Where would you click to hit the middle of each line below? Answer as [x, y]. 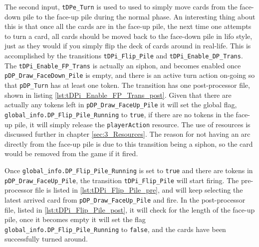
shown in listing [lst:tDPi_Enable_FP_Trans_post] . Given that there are [118, 95]
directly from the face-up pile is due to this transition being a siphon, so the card [129, 143]
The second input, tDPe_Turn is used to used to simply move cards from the [121, 6]
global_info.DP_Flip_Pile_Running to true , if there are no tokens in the [119, 114]
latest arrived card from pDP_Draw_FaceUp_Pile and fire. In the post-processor [125, 199]
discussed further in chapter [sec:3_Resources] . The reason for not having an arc [128, 134]
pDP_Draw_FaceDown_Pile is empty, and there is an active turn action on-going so [130, 75]
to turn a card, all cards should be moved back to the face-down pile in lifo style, [129, 36]
